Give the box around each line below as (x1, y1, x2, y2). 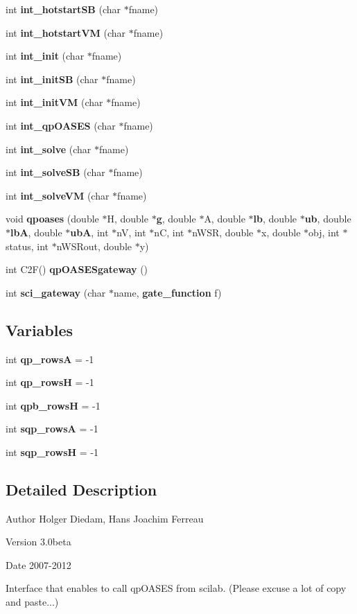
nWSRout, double (56, 238, 132, 253)
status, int (6, 238, 49, 253)
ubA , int (70, 225, 109, 239)
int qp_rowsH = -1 (6, 375, 94, 389)
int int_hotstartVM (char (6, 25, 126, 40)
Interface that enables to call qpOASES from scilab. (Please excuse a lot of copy (6, 581, 347, 595)
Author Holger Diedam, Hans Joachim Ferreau (6, 511, 204, 525)
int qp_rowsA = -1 (6, 351, 94, 366)
